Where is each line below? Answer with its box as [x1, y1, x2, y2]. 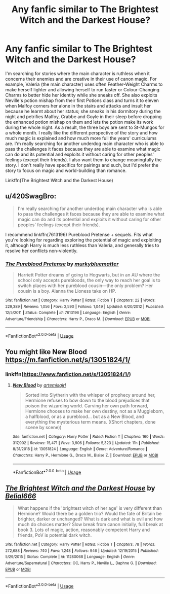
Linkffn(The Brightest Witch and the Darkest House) [5, 177, 114, 183]
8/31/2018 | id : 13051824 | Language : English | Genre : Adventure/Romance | [12, 446, 148, 452]
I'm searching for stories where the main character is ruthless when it [5, 70, 150, 77]
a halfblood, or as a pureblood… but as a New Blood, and [25, 413, 144, 420]
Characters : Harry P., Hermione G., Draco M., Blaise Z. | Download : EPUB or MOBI [12, 452, 158, 458]
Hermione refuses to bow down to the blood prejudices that [25, 397, 150, 404]
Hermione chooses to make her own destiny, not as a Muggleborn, [25, 408, 164, 414]
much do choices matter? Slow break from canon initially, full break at [17, 521, 163, 528]
